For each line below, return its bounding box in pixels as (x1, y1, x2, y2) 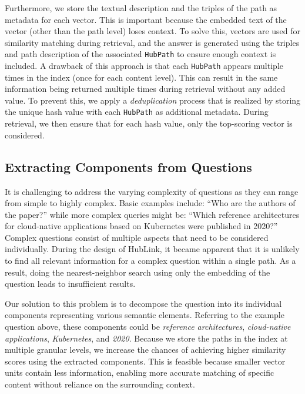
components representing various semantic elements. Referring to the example (5, 309, 284, 321)
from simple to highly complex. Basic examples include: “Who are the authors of (5, 197, 296, 209)
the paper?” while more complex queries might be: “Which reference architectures (5, 208, 300, 220)
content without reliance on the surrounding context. (5, 378, 195, 390)
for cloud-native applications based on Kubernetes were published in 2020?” (5, 220, 278, 232)
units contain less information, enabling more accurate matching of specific (5, 366, 274, 379)
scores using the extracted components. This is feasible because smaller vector (5, 355, 286, 367)
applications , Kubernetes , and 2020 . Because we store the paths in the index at (5, 332, 288, 344)
